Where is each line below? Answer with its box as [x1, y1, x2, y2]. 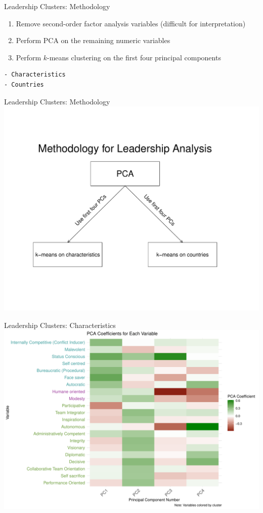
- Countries [4, 81, 44, 88]
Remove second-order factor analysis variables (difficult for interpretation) [16, 18, 246, 28]
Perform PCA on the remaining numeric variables [16, 35, 170, 46]
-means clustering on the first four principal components [47, 52, 221, 62]
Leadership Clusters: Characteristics [4, 319, 116, 330]
